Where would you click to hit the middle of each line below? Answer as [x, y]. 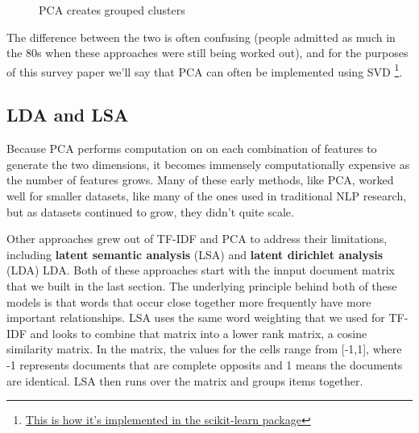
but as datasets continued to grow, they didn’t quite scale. [150, 211]
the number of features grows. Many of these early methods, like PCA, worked [200, 180]
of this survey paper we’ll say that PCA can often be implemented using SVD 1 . [205, 70]
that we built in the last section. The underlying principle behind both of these [202, 285]
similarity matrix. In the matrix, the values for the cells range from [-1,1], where [204, 349]
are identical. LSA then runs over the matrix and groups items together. [185, 380]
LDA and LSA [68, 115]
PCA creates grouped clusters [112, 10]
